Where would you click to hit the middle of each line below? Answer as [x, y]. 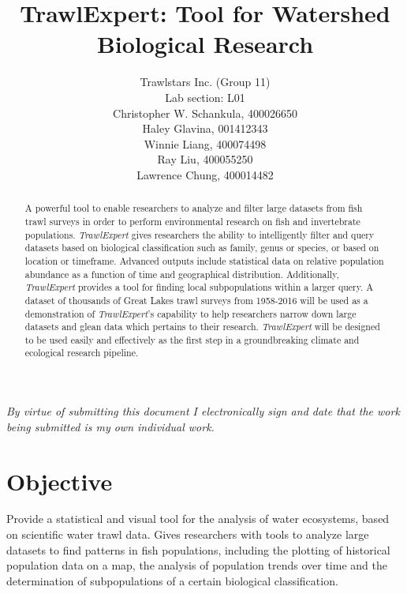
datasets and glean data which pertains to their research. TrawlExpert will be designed [202, 327]
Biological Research [205, 44]
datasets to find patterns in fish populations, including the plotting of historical [198, 549]
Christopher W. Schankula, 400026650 [205, 113]
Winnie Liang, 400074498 [205, 143]
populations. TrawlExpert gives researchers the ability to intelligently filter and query [200, 234]
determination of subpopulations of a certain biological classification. [172, 580]
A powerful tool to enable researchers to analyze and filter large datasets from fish [194, 208]
